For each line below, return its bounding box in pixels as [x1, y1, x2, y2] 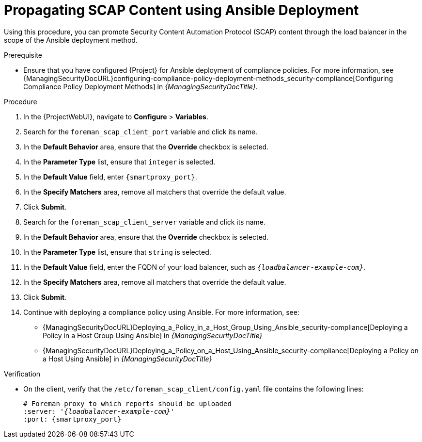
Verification [4, 369, 41, 378]
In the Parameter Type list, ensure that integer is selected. [23, 157, 216, 166]
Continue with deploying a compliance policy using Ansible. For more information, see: [23, 308, 299, 316]
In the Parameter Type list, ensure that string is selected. [23, 247, 211, 256]
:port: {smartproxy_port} [23, 415, 122, 423]
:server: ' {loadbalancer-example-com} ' [23, 407, 174, 415]
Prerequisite [4, 50, 42, 59]
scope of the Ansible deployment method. [4, 35, 138, 44]
